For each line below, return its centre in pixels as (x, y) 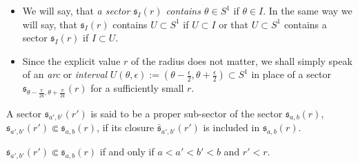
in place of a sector (291, 74)
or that (234, 24)
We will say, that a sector (76, 10)
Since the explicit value (71, 60)
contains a (305, 24)
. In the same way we (308, 10)
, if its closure (126, 127)
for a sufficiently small (137, 88)
